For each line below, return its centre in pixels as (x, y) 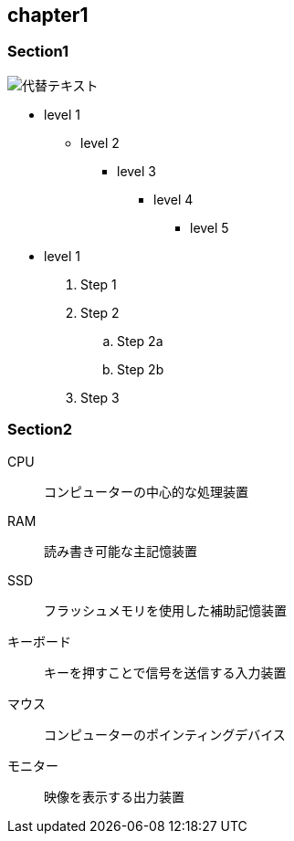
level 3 (137, 171)
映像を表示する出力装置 (114, 796)
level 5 (210, 227)
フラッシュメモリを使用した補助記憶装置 (165, 610)
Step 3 (100, 397)
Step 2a (140, 341)
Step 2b (141, 369)
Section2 (40, 430)
